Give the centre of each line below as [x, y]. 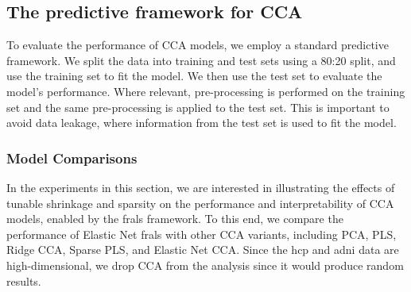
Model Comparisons [72, 158]
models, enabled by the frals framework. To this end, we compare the [175, 219]
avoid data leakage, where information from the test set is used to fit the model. [202, 123]
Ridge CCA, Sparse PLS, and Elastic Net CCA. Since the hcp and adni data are [203, 250]
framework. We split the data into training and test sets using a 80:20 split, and [201, 60]
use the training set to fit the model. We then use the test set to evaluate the [194, 76]
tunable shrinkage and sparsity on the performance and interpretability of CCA [200, 203]
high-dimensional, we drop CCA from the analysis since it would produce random [205, 265]
